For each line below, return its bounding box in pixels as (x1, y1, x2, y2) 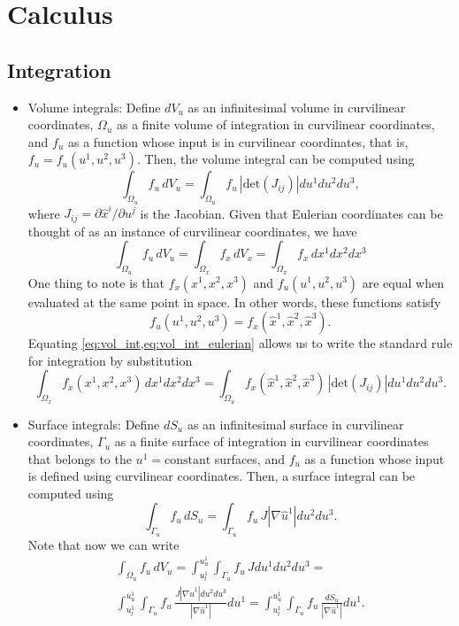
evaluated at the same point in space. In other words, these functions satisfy (27, 292, 441, 311)
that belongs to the (27, 449, 132, 468)
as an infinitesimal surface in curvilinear (187, 414, 404, 433)
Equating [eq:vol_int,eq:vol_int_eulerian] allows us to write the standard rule (27, 334, 453, 352)
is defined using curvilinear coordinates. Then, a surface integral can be (27, 467, 416, 485)
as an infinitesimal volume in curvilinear (187, 97, 406, 116)
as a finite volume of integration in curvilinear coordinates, (116, 115, 435, 134)
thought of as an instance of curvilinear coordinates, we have (27, 221, 357, 240)
